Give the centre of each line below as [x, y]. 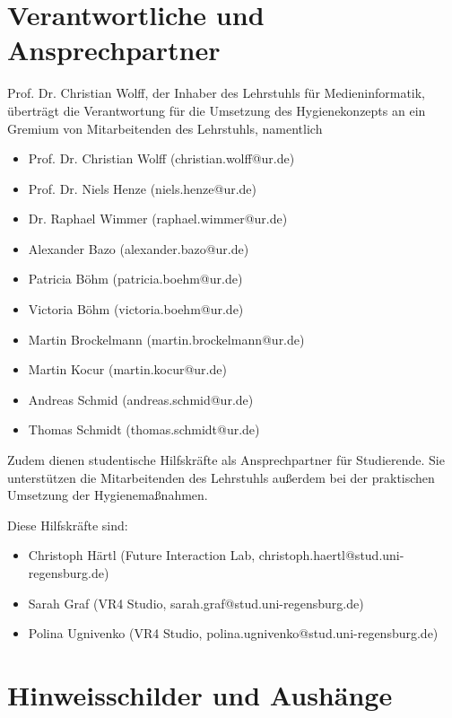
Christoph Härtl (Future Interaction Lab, [142, 555]
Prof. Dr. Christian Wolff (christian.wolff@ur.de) [161, 158]
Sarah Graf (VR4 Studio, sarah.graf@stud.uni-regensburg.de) [196, 603]
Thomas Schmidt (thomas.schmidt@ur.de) [144, 429]
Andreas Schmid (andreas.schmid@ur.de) [141, 399]
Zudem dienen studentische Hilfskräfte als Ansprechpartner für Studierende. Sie [226, 460]
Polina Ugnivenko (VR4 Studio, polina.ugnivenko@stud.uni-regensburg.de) [233, 633]
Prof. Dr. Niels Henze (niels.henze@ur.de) [143, 188]
